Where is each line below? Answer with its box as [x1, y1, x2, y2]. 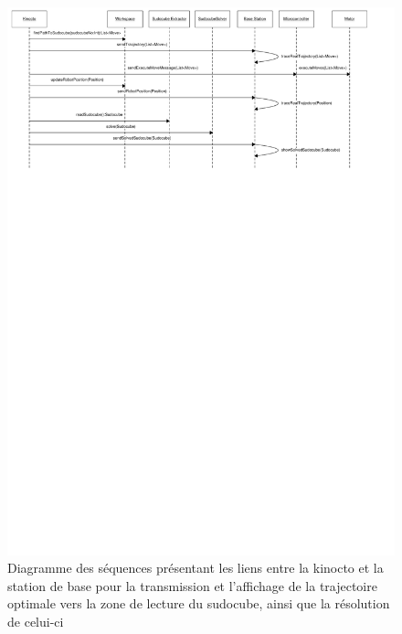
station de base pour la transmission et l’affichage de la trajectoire [7, 576, 377, 595]
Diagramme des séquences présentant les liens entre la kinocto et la [7, 558, 384, 577]
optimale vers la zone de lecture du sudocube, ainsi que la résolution [7, 594, 390, 613]
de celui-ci [7, 612, 64, 631]
